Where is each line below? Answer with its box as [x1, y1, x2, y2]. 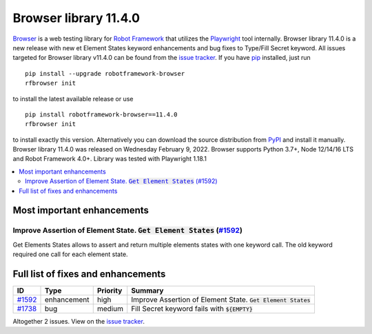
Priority [96, 286, 123, 295]
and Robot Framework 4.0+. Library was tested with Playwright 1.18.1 [12, 155, 207, 163]
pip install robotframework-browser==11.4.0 [25, 110, 178, 118]
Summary [131, 286, 164, 295]
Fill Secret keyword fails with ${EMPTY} [131, 304, 253, 313]
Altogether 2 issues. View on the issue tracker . [12, 317, 145, 326]
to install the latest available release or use [12, 94, 134, 103]
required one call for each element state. [12, 250, 128, 258]
